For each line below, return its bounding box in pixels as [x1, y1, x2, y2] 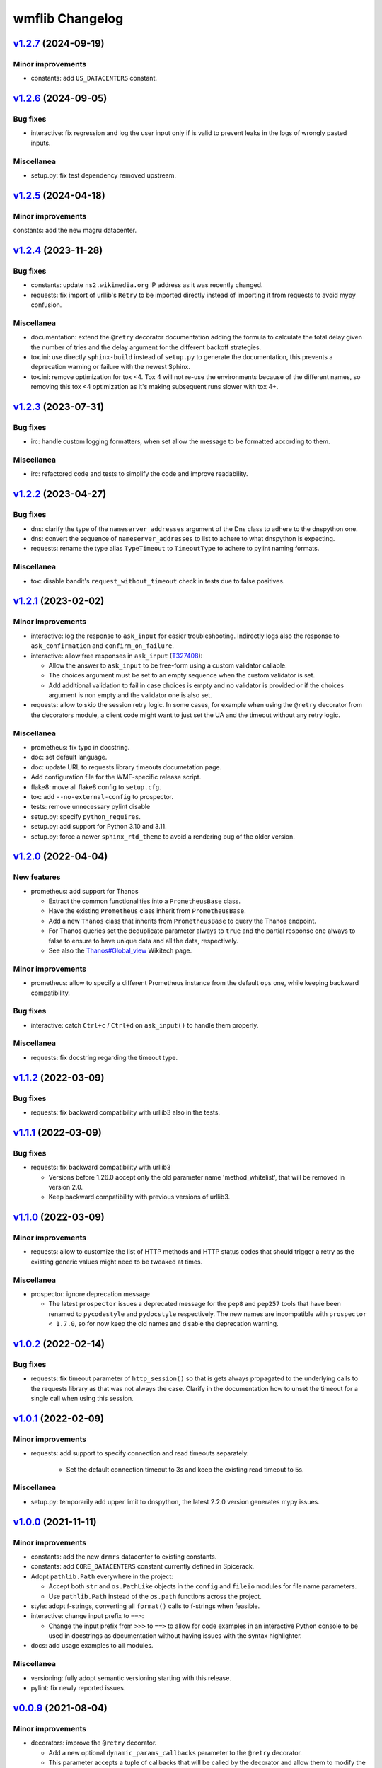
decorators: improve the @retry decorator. [30, 1738, 157, 1747]
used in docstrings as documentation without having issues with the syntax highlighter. [48, 1632, 302, 1640]
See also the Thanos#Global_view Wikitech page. [48, 946, 192, 955]
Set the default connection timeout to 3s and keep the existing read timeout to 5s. [66, 1465, 304, 1474]
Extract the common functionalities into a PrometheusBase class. [48, 897, 241, 905]
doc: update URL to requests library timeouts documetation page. [30, 762, 222, 771]
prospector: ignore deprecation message [30, 1289, 150, 1298]
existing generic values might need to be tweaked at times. [30, 1257, 203, 1266]
